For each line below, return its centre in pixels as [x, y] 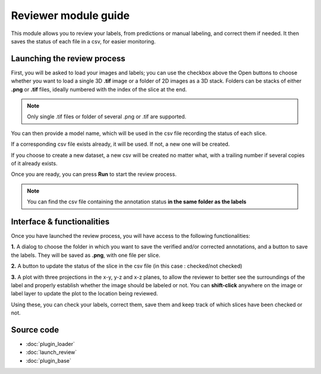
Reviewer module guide [70, 15]
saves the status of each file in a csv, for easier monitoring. [83, 41]
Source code [35, 330]
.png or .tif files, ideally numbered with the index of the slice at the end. [99, 89]
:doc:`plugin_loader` [51, 344]
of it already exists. [34, 163]
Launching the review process [68, 59]
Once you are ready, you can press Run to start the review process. [94, 174]
